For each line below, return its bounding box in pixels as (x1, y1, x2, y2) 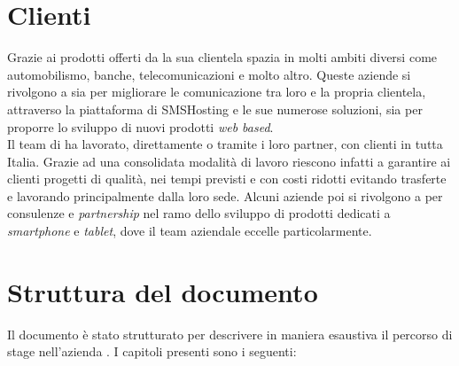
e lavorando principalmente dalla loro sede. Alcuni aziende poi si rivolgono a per (7, 186, 443, 205)
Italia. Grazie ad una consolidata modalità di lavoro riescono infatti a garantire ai (7, 152, 451, 170)
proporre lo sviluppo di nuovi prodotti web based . (7, 117, 274, 136)
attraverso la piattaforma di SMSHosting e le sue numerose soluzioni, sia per (7, 99, 423, 118)
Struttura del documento (7, 273, 318, 309)
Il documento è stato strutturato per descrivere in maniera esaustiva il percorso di (7, 324, 453, 343)
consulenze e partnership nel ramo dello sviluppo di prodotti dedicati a (7, 204, 391, 222)
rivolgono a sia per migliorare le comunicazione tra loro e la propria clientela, (7, 82, 426, 101)
